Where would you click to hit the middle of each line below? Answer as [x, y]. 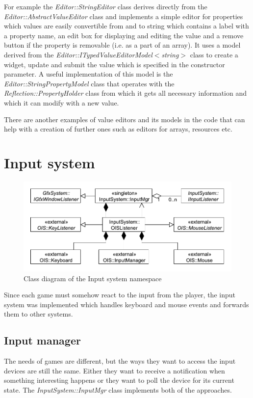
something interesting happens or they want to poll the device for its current [119, 380]
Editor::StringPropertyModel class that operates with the [89, 83]
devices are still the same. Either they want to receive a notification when [114, 370]
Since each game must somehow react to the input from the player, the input [120, 295]
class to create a [214, 54]
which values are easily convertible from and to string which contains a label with [126, 26]
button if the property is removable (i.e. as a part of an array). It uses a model [122, 45]
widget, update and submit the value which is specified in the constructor [114, 64]
